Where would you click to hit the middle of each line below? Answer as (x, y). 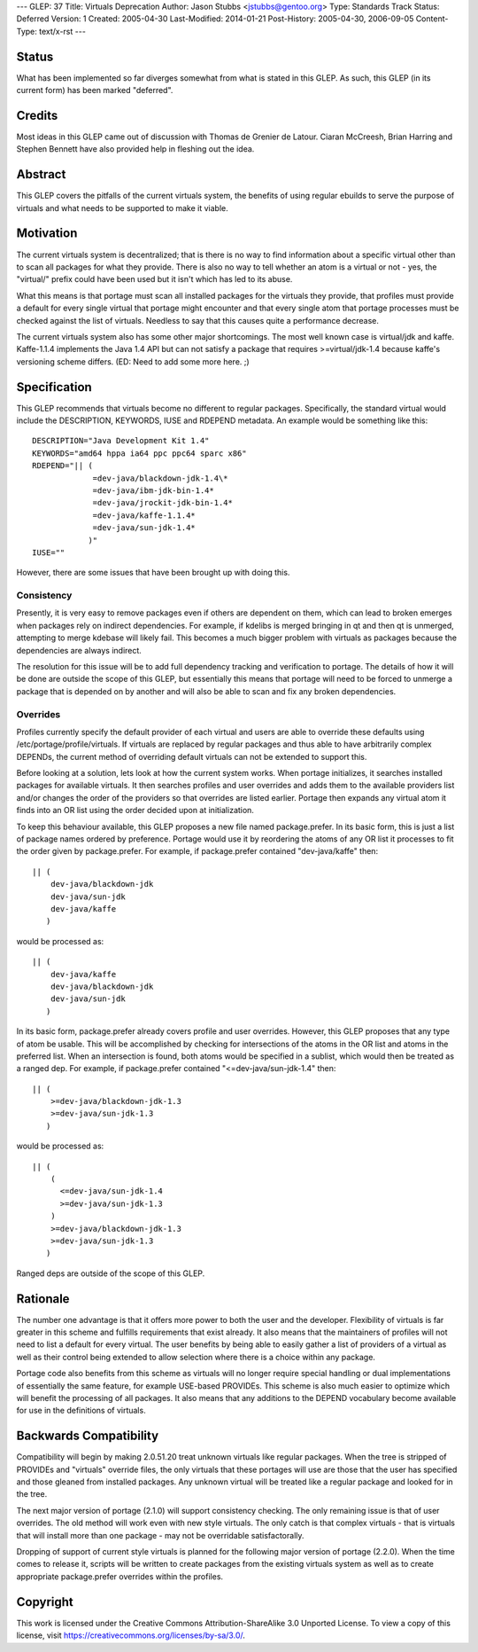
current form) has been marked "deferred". (95, 90)
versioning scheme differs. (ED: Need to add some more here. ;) (133, 361)
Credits (37, 115)
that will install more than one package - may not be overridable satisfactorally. (160, 1535)
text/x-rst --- (62, 31)
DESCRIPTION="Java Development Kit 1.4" (121, 441)
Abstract (41, 174)
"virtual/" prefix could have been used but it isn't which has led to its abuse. (154, 279)
